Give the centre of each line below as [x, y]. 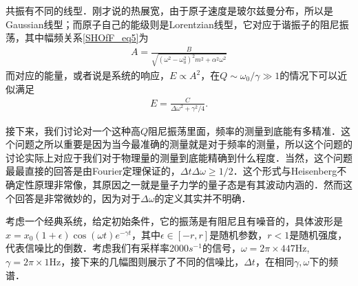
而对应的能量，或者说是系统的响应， [87, 75]
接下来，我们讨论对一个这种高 [73, 130]
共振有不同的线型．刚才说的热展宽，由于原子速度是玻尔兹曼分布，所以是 [169, 10]
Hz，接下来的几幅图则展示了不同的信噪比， [147, 261]
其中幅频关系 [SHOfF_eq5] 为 [86, 37]
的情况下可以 [309, 75]
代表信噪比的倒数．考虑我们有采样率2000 [97, 248]
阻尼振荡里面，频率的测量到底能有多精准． [245, 130]
